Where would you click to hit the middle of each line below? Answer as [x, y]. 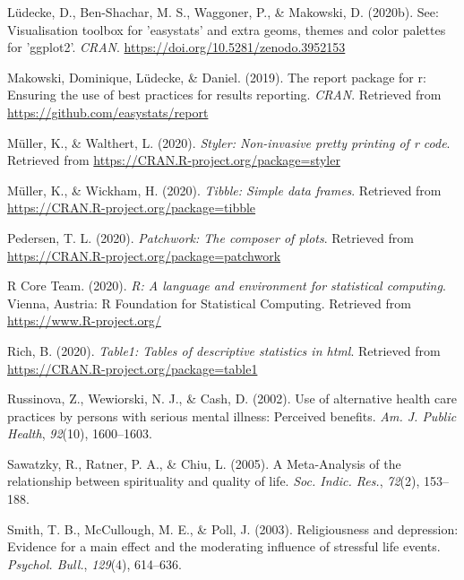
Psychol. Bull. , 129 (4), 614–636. [95, 563]
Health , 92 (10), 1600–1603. [80, 433]
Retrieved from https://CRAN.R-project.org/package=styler [174, 160]
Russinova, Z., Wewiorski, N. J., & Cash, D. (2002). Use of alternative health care [232, 398]
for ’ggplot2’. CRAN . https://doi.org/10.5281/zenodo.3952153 [176, 47]
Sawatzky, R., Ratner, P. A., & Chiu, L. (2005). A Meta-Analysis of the [204, 463]
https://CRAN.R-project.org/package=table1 [133, 368]
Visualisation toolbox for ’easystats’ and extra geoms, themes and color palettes [227, 29]
